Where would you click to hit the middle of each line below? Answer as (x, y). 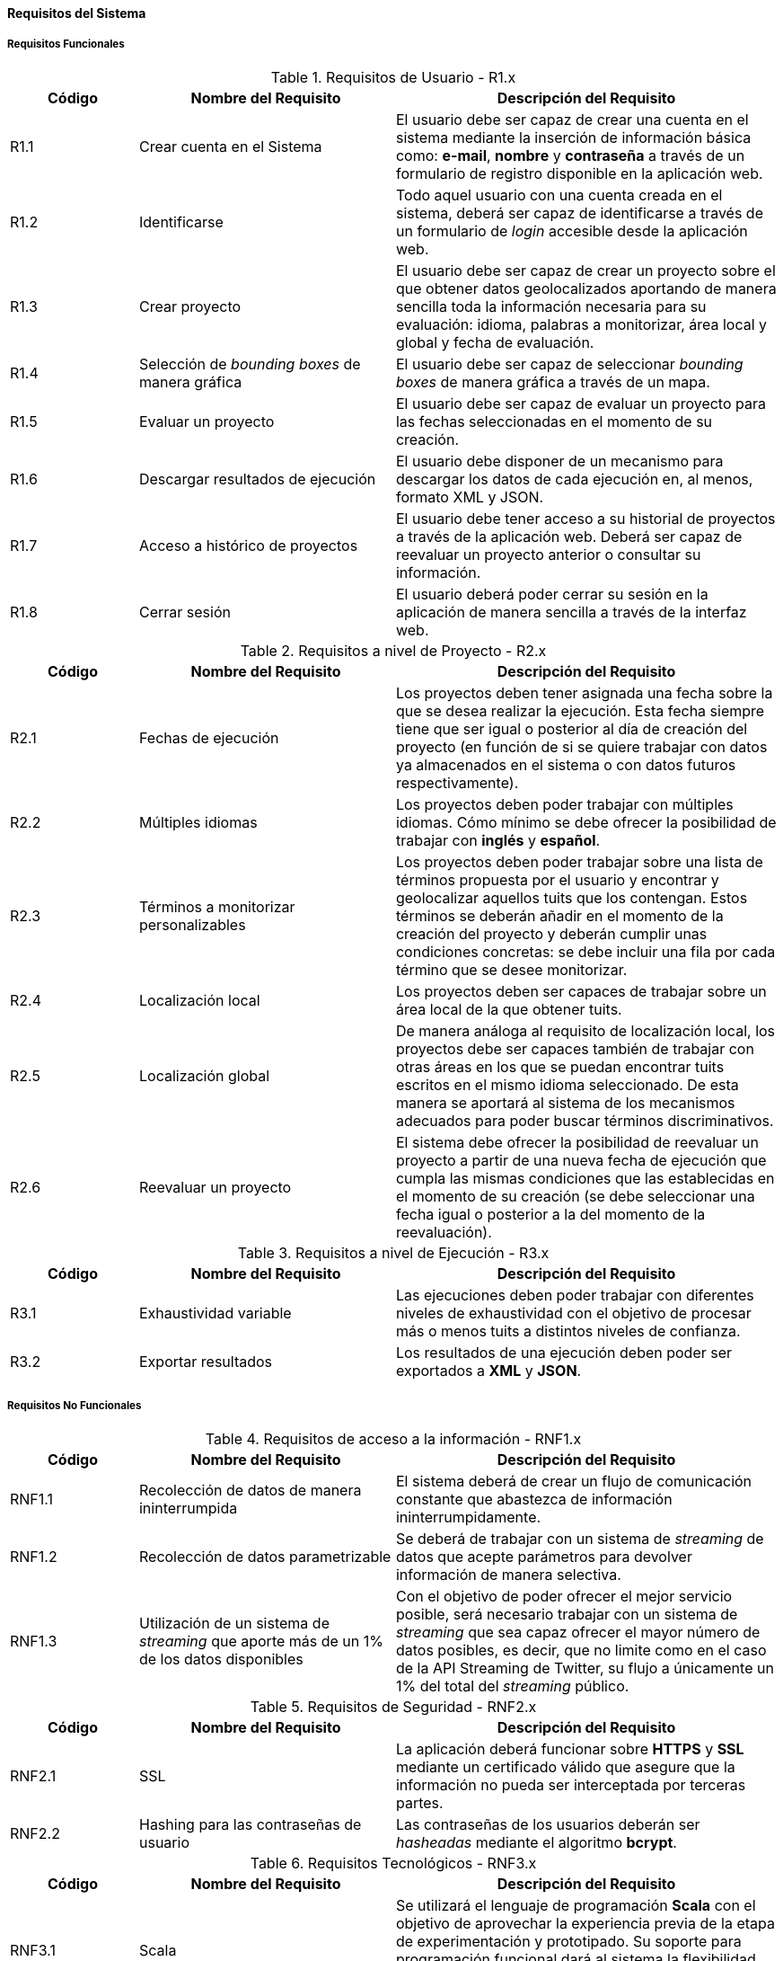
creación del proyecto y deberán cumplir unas (551, 933)
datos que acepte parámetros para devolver (544, 1556)
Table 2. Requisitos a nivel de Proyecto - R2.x (393, 650)
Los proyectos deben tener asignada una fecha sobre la (584, 692)
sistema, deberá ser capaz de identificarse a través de (579, 213)
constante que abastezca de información (534, 1499)
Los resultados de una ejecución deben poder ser (564, 1352)
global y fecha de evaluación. (495, 342)
